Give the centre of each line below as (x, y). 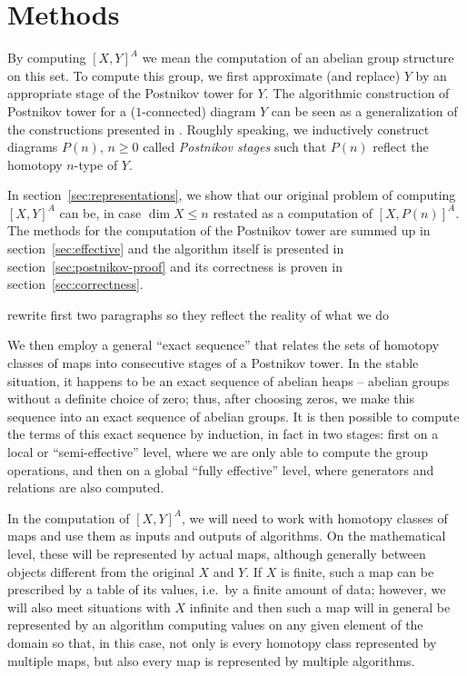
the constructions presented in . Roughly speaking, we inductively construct (219, 129)
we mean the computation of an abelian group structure (298, 58)
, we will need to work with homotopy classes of (315, 517)
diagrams (33, 147)
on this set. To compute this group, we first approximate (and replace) (204, 75)
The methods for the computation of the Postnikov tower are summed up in (219, 230)
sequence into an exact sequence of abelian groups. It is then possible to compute (233, 416)
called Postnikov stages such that (235, 147)
